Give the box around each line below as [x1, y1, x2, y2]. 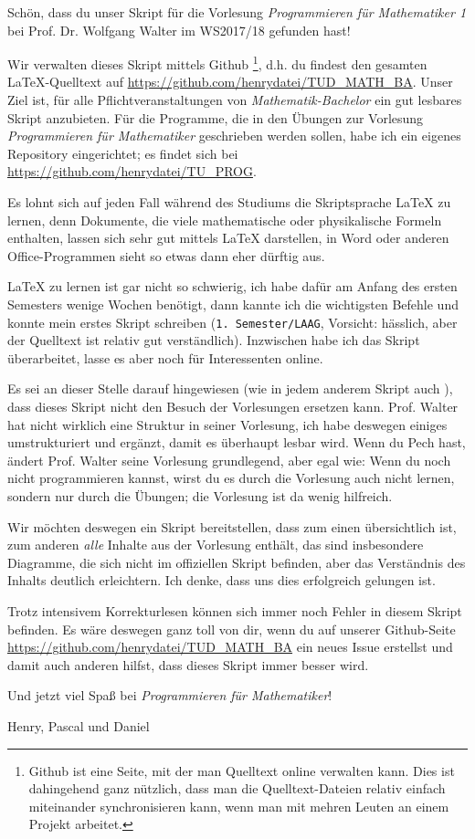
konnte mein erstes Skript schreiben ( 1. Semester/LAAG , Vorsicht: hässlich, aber [7, 312, 458, 331]
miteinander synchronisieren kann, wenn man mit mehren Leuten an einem [28, 796, 449, 815]
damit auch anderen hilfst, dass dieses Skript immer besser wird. [7, 655, 369, 674]
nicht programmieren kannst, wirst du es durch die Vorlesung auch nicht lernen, [7, 468, 455, 488]
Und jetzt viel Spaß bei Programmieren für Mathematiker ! [7, 686, 332, 705]
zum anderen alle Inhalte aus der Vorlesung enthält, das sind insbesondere [7, 535, 424, 554]
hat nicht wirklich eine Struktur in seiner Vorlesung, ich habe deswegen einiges [7, 414, 448, 434]
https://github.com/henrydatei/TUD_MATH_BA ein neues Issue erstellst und [7, 637, 453, 656]
